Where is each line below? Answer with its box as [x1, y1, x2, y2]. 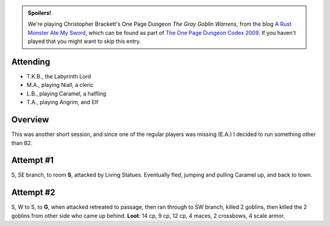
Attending [11, 56, 50, 67]
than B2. [11, 139, 33, 146]
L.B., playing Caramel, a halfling [26, 89, 106, 97]
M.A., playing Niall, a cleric [26, 81, 94, 89]
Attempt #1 [11, 155, 54, 165]
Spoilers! [28, 9, 51, 17]
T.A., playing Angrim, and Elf [26, 99, 99, 106]
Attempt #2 [11, 187, 56, 198]
